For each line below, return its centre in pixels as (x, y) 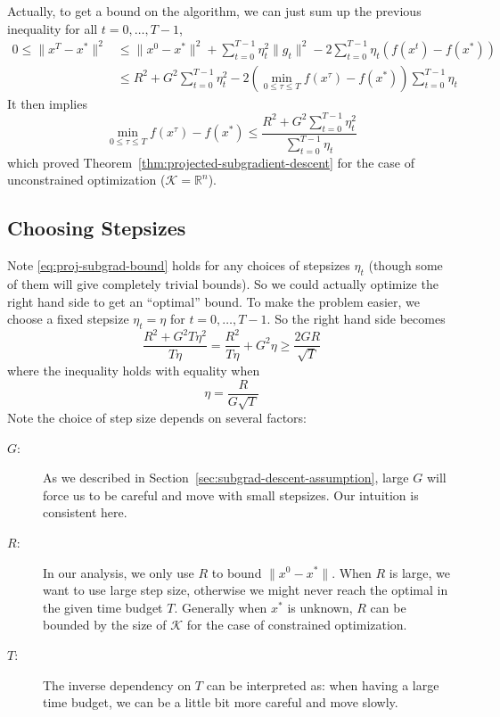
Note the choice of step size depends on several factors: (157, 417)
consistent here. (85, 512)
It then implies (47, 103)
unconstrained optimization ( (86, 180)
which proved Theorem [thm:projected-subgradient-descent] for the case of (211, 162)
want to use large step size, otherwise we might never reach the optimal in (246, 590)
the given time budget (103, 607)
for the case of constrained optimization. (297, 625)
